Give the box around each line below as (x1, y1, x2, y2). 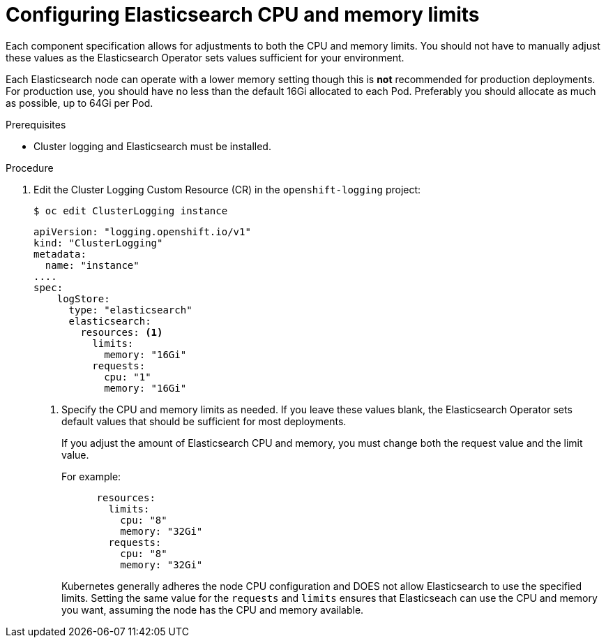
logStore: (56, 293, 110, 304)
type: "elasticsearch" (68, 304, 192, 316)
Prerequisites (6, 118, 66, 131)
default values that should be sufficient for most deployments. (61, 415, 347, 427)
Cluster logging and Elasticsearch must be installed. (33, 140, 271, 152)
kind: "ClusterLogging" (33, 237, 163, 249)
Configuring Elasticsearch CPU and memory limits (6, 3, 480, 27)
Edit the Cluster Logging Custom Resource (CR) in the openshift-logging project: (33, 183, 421, 195)
